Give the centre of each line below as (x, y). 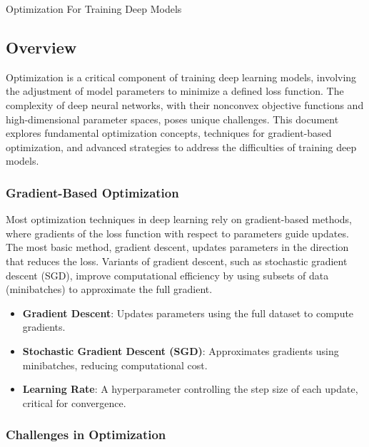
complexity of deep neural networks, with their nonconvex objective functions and (185, 104)
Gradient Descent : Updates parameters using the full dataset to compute (188, 313)
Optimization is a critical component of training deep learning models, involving (181, 77)
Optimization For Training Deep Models (94, 9)
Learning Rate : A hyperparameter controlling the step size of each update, (190, 389)
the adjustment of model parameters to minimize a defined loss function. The (175, 91)
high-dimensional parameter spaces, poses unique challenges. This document (172, 119)
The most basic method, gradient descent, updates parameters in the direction (177, 247)
